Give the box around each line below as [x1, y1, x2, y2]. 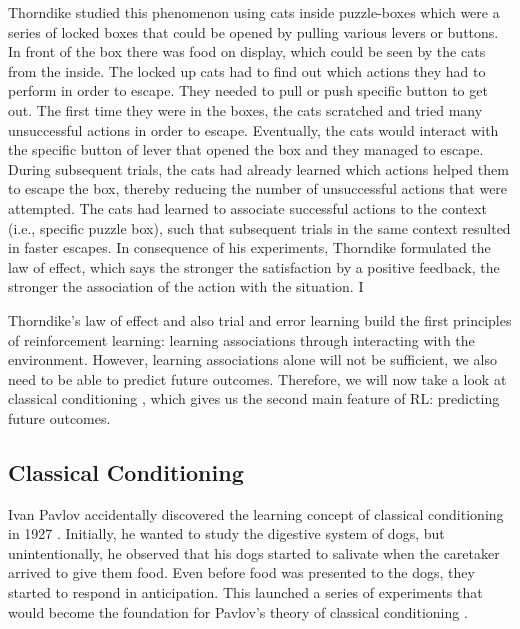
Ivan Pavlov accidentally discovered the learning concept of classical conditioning [8, 503, 504, 524]
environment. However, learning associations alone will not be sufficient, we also [8, 349, 497, 370]
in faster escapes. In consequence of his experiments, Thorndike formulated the [8, 237, 491, 258]
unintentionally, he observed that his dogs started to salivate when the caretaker [8, 542, 500, 563]
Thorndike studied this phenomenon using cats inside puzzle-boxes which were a [8, 2, 500, 22]
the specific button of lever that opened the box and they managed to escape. [8, 139, 484, 160]
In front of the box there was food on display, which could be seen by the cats [8, 41, 486, 62]
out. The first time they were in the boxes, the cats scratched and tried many [8, 99, 483, 120]
